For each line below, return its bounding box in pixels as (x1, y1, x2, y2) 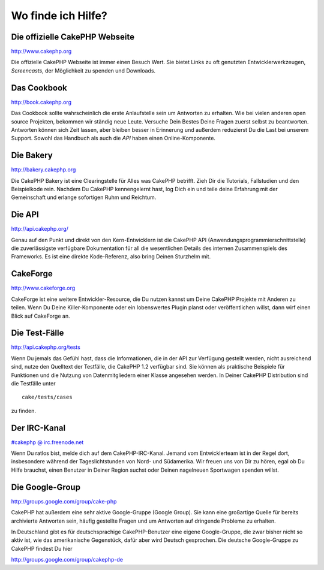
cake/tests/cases (22, 394, 73, 401)
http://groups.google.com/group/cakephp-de (11, 556, 123, 563)
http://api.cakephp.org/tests (11, 343, 80, 351)
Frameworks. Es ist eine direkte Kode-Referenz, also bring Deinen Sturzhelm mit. (11, 253, 211, 260)
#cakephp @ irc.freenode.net (11, 438, 84, 446)
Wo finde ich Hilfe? (11, 9, 107, 22)
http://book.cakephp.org (11, 98, 72, 105)
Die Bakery (11, 150, 53, 161)
